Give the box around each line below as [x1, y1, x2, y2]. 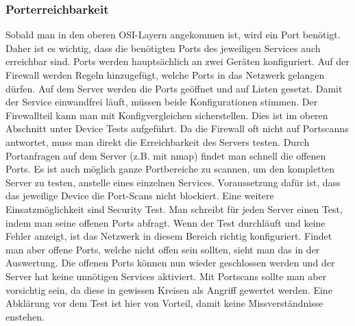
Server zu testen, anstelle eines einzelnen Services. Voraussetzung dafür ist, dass [5, 175, 341, 189]
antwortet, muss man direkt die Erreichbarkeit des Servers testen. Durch [5, 134, 310, 149]
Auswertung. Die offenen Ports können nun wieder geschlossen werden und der [5, 255, 335, 270]
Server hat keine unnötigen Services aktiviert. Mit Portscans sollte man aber [5, 268, 327, 283]
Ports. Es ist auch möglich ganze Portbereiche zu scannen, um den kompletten [5, 162, 335, 176]
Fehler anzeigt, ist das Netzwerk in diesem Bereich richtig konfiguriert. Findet [5, 229, 332, 243]
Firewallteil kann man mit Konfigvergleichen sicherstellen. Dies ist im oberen [5, 108, 328, 122]
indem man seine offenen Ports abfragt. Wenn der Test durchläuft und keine [5, 215, 326, 229]
